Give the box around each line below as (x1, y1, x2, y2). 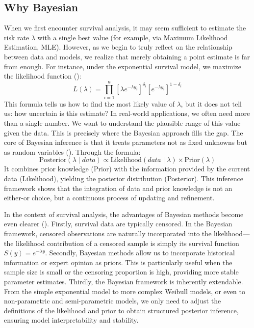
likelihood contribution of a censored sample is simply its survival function (16, 238, 239, 248)
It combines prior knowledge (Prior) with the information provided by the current (4, 164, 250, 174)
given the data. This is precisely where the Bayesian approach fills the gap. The (4, 127, 243, 137)
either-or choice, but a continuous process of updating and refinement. (4, 192, 215, 203)
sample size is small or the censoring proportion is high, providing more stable (4, 267, 239, 277)
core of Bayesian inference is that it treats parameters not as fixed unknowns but (4, 137, 247, 147)
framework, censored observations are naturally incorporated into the (4, 228, 212, 239)
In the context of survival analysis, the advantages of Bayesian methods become (4, 209, 244, 219)
